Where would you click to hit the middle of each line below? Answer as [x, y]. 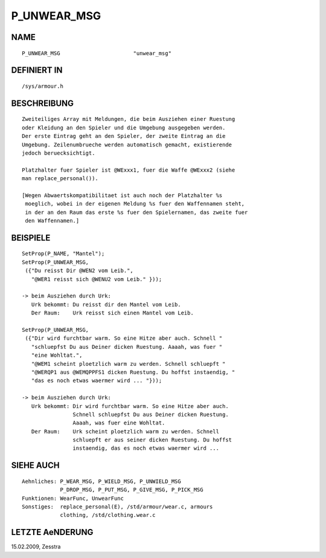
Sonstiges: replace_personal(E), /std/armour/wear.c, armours [117, 507]
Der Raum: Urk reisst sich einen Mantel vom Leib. [113, 313]
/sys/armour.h [43, 86]
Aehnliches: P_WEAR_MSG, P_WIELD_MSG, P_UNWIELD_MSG [101, 481]
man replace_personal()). [60, 179]
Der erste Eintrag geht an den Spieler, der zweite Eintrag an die [124, 136]
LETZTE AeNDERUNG [52, 532]
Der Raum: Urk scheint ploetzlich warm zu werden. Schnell [125, 431]
